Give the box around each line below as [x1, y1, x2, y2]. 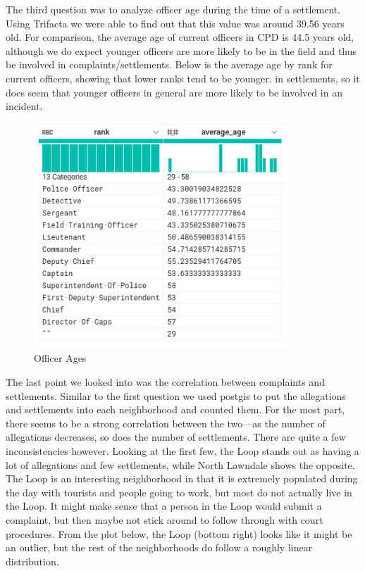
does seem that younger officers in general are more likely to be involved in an [6, 84, 342, 99]
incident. [6, 99, 43, 113]
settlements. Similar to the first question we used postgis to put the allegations [6, 388, 346, 403]
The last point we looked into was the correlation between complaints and [6, 374, 325, 389]
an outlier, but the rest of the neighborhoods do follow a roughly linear [6, 540, 313, 555]
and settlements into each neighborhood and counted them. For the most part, [6, 402, 345, 417]
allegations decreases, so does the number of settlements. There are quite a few [6, 429, 346, 444]
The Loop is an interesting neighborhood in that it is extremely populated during [6, 471, 358, 486]
